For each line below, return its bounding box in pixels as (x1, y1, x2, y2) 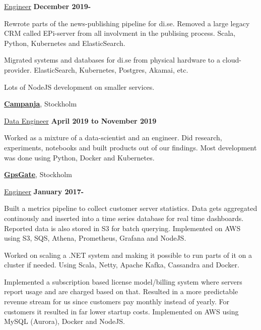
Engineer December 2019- (4, 1, 91, 11)
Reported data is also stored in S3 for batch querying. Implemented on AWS (4, 223, 241, 233)
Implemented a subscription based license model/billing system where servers (4, 276, 242, 287)
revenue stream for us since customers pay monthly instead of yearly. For (4, 296, 229, 307)
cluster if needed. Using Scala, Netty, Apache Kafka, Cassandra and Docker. (4, 259, 239, 270)
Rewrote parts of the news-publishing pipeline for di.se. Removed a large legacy (4, 18, 250, 28)
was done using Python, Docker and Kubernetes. (4, 152, 155, 162)
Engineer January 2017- (4, 186, 84, 196)
